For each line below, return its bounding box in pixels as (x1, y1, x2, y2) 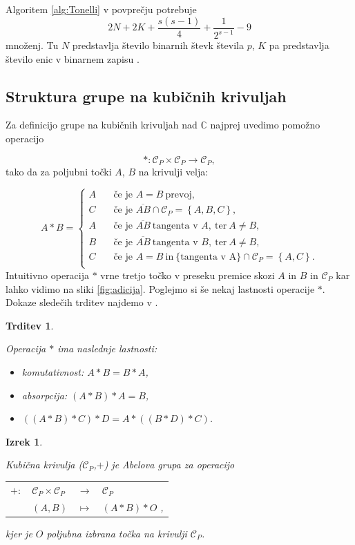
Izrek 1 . (6, 434, 43, 448)
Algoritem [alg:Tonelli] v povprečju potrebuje (6, 2, 197, 16)
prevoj (165, 189, 192, 200)
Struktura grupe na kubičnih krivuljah (6, 85, 287, 106)
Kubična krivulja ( (6, 457, 83, 472)
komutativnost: (21, 364, 84, 379)
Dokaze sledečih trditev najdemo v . (6, 295, 158, 309)
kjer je (6, 526, 32, 540)
